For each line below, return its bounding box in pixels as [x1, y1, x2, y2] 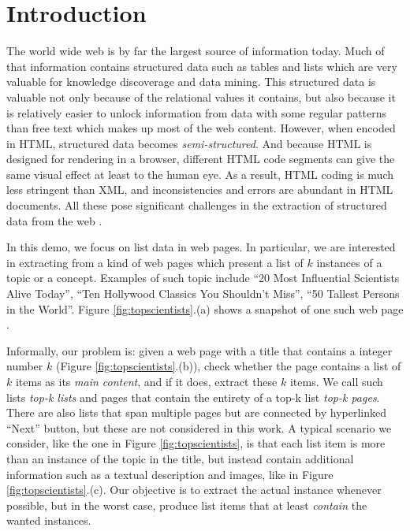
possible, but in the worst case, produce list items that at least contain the [6, 496, 367, 513]
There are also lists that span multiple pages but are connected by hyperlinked [6, 404, 386, 421]
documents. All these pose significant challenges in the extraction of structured [6, 197, 387, 214]
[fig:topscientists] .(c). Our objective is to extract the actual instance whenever [6, 481, 382, 498]
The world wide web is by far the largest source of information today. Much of [6, 43, 385, 59]
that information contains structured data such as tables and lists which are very [6, 58, 397, 74]
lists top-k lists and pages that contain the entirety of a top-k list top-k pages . [6, 388, 380, 405]
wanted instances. [6, 512, 91, 529]
